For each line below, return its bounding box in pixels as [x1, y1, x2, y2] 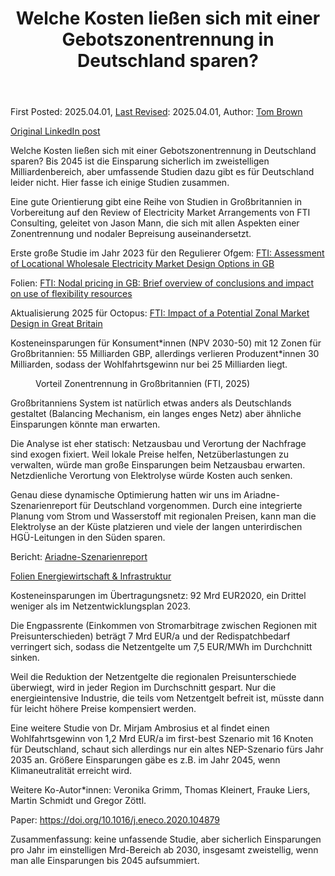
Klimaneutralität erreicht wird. [10, 765, 133, 777]
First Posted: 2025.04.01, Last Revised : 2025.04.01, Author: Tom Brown [10, 106, 303, 118]
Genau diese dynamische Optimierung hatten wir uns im [10, 489, 242, 501]
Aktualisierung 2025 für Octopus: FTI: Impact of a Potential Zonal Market [10, 307, 310, 319]
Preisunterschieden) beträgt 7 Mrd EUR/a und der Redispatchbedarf [10, 630, 291, 642]
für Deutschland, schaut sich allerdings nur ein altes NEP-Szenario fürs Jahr [10, 743, 324, 756]
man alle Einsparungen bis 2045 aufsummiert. [10, 855, 200, 867]
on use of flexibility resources [10, 288, 133, 300]
